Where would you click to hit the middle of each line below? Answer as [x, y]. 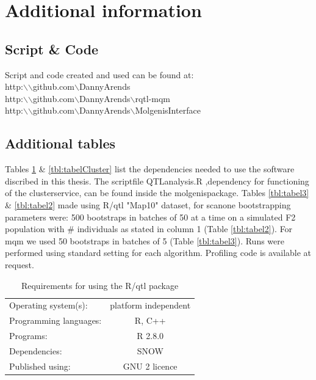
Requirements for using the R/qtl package [100, 285]
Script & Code [52, 49]
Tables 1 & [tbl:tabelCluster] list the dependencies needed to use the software [150, 169]
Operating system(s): [48, 305]
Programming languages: [56, 320]
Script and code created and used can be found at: [99, 74]
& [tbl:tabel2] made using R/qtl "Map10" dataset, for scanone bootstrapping [148, 204]
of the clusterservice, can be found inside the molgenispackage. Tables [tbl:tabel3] [157, 193]
